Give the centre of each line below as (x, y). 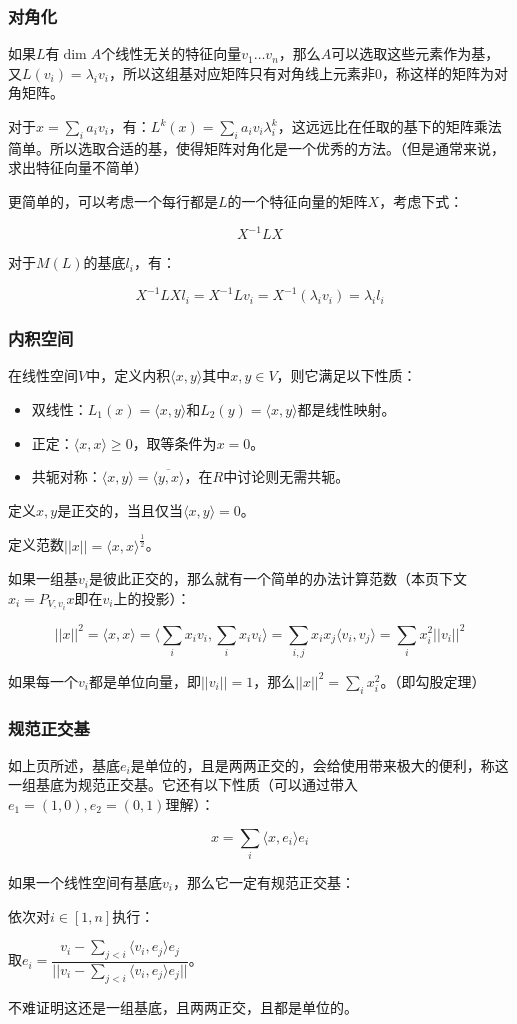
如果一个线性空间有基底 (85, 881)
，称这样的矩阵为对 (444, 72)
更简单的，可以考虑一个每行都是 (113, 200)
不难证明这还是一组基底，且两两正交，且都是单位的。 (183, 1006)
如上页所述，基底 (64, 764)
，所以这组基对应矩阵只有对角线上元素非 (241, 72)
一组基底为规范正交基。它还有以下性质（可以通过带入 (183, 784)
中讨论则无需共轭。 (286, 476)
